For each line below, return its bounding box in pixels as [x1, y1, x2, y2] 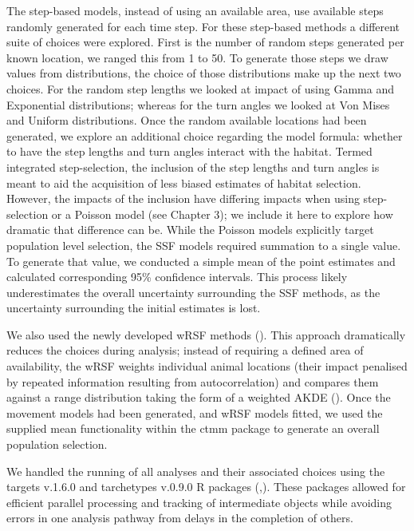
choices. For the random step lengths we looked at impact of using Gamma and [6, 80, 394, 97]
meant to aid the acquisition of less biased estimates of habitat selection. [6, 174, 361, 191]
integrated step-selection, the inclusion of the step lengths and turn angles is [6, 158, 380, 175]
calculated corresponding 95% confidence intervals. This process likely [6, 268, 348, 285]
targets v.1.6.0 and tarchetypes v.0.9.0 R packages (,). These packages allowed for [6, 478, 406, 495]
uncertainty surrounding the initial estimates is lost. [6, 299, 261, 316]
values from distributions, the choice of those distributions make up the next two [6, 65, 401, 81]
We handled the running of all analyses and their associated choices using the [6, 462, 385, 479]
